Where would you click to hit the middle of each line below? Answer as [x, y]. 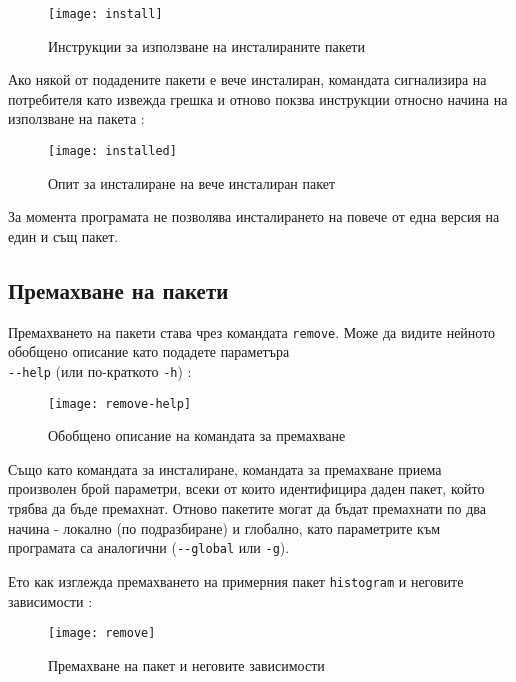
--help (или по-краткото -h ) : [100, 370]
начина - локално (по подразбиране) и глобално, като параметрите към [224, 527]
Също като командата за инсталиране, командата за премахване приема [225, 468]
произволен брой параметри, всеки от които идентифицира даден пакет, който [246, 488]
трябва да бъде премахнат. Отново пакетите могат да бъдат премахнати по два [247, 508]
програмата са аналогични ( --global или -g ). [149, 547]
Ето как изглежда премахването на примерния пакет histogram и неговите [236, 580]
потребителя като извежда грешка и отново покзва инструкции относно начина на [258, 98]
